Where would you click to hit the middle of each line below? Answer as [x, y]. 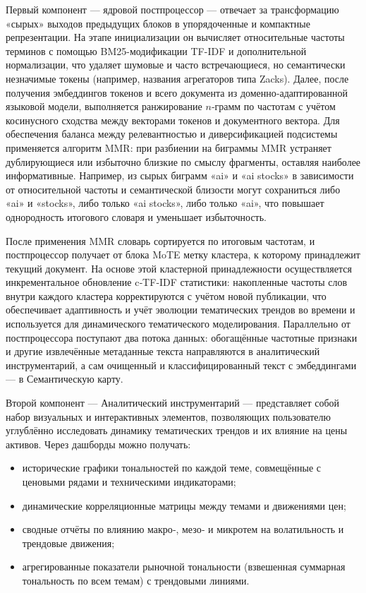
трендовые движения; [68, 543]
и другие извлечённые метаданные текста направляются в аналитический [163, 351]
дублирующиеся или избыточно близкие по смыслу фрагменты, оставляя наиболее [183, 161]
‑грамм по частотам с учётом [273, 106]
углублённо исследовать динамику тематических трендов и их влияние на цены [177, 430]
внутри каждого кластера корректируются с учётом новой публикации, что [166, 295]
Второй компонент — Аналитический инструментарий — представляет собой [173, 403]
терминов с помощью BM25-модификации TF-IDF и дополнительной [156, 50]
